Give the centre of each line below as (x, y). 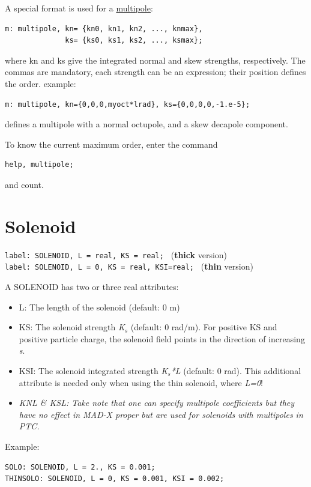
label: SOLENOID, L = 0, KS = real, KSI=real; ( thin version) (129, 266)
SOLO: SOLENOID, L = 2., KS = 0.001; (80, 467)
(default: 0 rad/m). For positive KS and (204, 327)
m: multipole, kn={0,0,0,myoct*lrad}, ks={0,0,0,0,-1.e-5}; (128, 104)
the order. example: (41, 83)
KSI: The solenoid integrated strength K (93, 370)
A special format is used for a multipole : (79, 8)
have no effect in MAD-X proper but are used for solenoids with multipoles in (161, 414)
